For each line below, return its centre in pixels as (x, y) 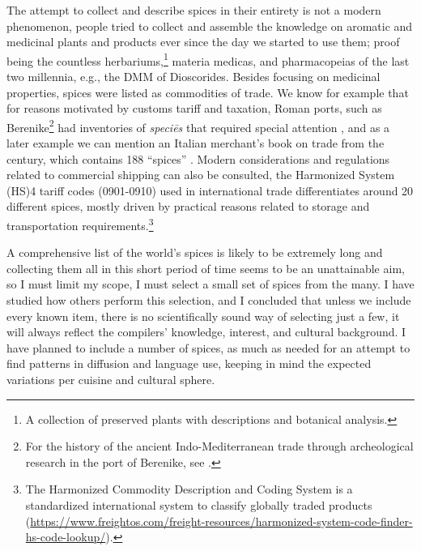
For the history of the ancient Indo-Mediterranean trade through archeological (219, 446)
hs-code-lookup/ (66, 537)
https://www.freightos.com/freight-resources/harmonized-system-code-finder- (221, 521)
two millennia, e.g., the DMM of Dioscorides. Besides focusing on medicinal (193, 77)
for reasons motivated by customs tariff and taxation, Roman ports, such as (194, 108)
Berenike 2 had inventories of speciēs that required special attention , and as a (198, 126)
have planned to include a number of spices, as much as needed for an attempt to (208, 347)
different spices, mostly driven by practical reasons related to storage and (188, 206)
